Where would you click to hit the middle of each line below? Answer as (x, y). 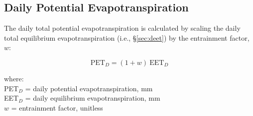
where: (14, 78)
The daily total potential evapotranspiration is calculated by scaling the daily (122, 28)
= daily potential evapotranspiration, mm (89, 88)
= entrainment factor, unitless (57, 107)
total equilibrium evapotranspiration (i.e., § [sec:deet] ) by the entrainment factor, (127, 37)
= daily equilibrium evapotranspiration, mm (93, 98)
